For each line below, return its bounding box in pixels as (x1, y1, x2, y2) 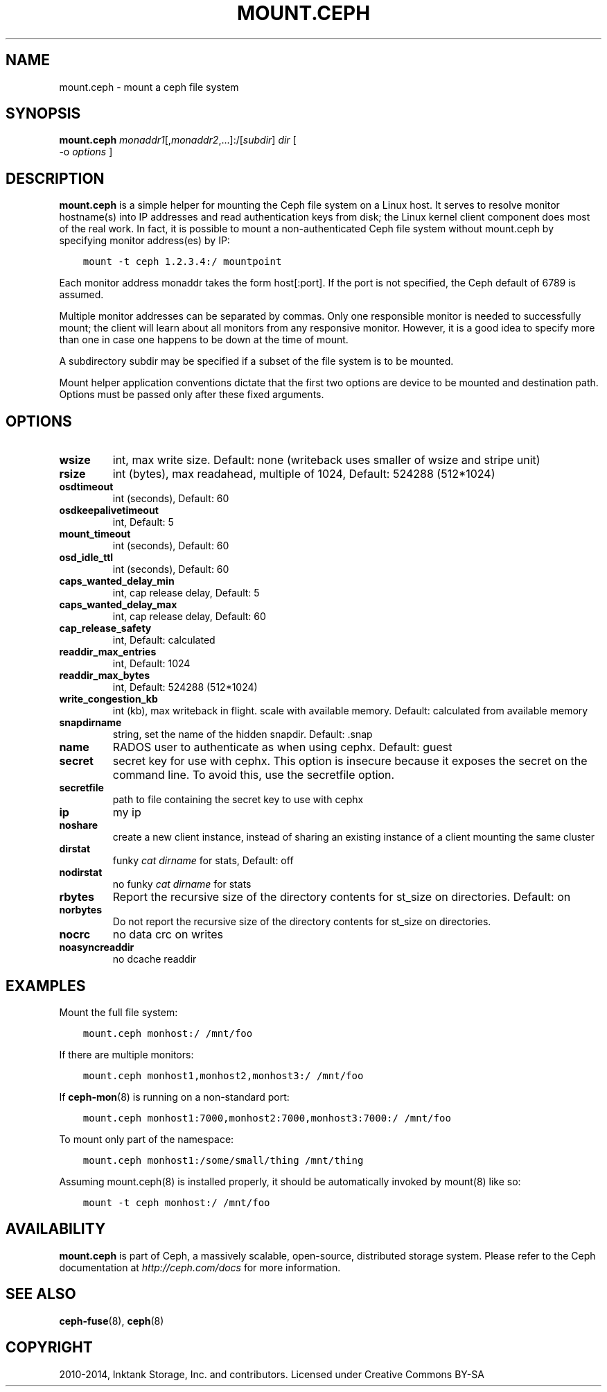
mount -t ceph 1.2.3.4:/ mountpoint (82, 256, 282, 268)
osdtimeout (59, 481, 114, 493)
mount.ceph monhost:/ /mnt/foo (82, 1027, 253, 1039)
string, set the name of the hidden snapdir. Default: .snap (112, 728, 373, 741)
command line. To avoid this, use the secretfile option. (112, 768, 395, 782)
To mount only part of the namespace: (59, 1133, 234, 1145)
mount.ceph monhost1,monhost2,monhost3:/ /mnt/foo (82, 1069, 364, 1081)
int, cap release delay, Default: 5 (112, 587, 260, 599)
